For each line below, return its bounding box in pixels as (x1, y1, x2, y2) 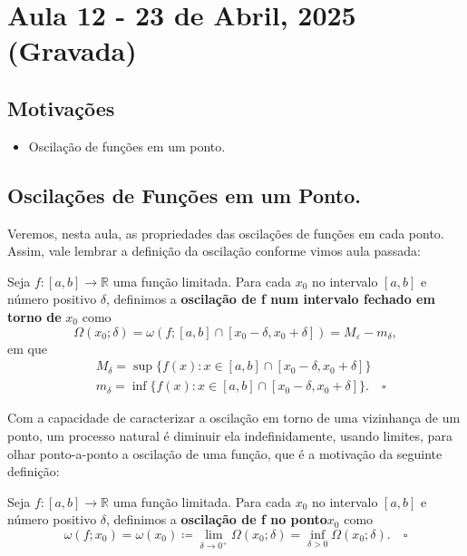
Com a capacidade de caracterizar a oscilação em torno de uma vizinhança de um (7, 408, 461, 427)
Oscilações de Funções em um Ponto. (7, 180, 361, 209)
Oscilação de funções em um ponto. (28, 136, 226, 155)
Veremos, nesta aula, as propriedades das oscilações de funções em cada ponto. (7, 223, 444, 242)
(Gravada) (7, 32, 137, 69)
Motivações (7, 93, 115, 122)
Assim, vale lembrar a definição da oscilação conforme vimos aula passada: (7, 241, 421, 260)
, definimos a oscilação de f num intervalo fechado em (106, 289, 435, 308)
